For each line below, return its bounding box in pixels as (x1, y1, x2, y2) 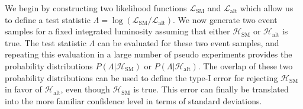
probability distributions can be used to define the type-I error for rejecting (5, 71, 278, 84)
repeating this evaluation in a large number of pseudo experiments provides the (5, 48, 292, 60)
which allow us (240, 2, 294, 14)
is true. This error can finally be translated (133, 83, 289, 95)
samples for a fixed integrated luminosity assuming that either (5, 25, 230, 37)
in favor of (5, 83, 42, 95)
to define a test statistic (5, 13, 91, 25)
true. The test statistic (5, 36, 86, 49)
